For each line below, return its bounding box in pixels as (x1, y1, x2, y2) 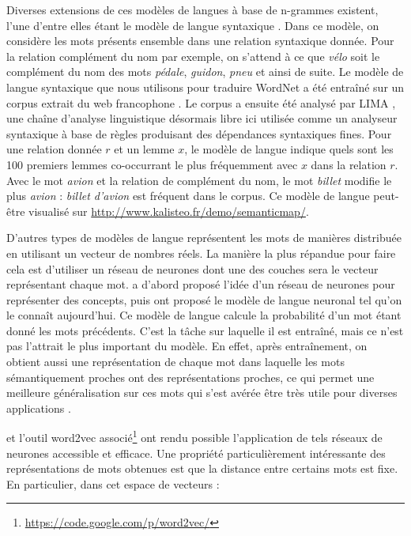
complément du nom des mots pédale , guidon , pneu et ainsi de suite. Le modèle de (6, 63, 404, 80)
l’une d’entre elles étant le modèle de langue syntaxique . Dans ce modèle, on (6, 17, 379, 33)
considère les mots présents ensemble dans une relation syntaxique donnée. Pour (6, 32, 394, 49)
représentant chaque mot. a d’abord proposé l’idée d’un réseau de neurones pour (6, 276, 395, 293)
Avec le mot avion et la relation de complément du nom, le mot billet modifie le (6, 172, 392, 188)
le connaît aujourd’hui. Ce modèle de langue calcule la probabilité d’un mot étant (6, 307, 402, 323)
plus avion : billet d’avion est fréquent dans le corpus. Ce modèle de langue (6, 187, 370, 204)
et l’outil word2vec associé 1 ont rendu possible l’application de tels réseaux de (6, 427, 383, 446)
